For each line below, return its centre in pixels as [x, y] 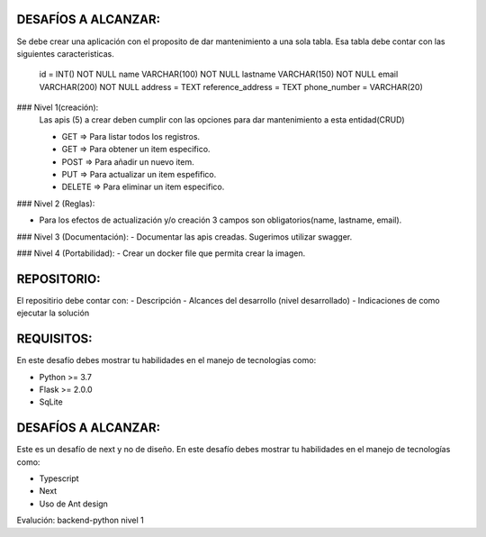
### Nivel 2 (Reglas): [56, 204]
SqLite [51, 402]
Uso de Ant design [73, 504]
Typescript [59, 478]
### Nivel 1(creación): [58, 107]
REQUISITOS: [55, 339]
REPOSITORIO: [58, 279]
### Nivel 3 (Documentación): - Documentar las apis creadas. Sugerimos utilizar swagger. [184, 237]
